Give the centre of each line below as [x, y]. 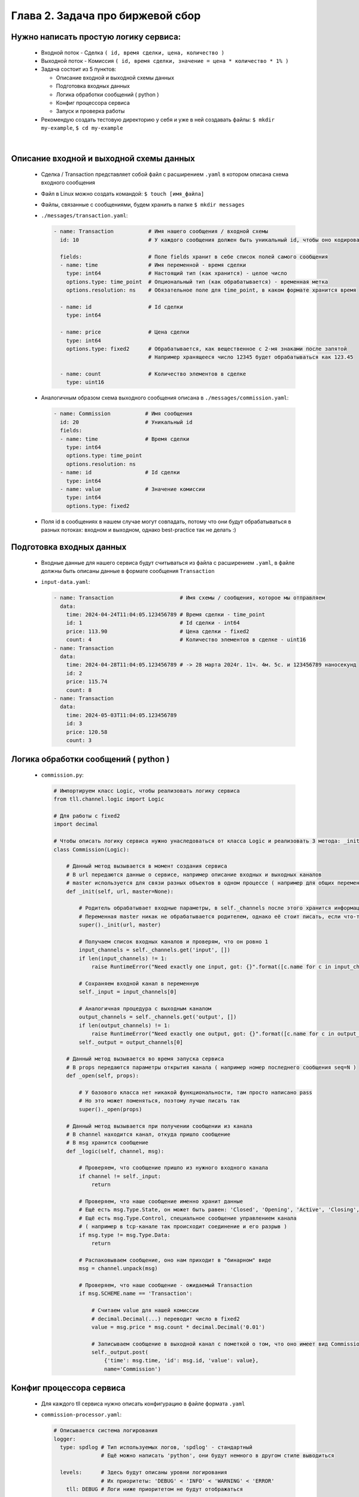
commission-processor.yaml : [81, 1415]
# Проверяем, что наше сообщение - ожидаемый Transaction [165, 1285]
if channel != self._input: [120, 1176]
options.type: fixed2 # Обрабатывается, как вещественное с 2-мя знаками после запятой [206, 349]
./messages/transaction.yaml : [84, 216]
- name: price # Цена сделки [125, 332]
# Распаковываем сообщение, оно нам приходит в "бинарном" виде [175, 1260]
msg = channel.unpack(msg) [118, 1269]
